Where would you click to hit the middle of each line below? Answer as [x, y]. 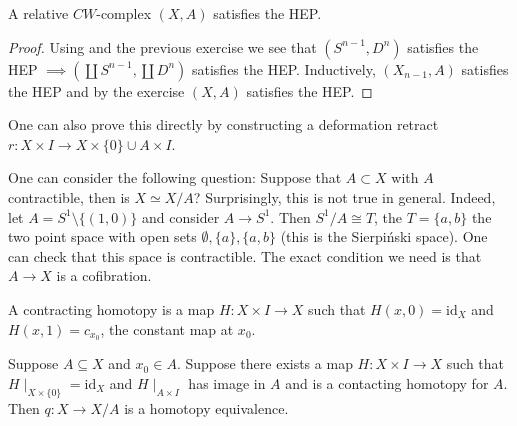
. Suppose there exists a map [264, 363]
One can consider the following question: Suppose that [175, 177]
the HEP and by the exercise [96, 90]
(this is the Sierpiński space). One [384, 236]
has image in [227, 382]
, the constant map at [167, 328]
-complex [124, 13]
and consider [181, 216]
